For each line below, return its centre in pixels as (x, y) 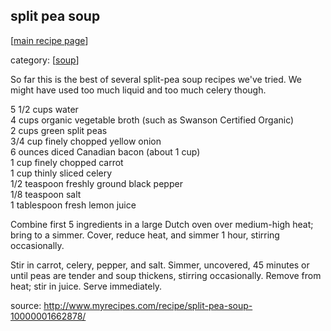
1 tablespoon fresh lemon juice (73, 205)
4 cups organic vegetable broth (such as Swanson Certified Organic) (152, 120)
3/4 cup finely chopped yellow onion (86, 141)
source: (26, 305)
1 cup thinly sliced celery (61, 173)
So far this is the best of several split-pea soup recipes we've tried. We (156, 79)
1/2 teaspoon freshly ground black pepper (96, 183)
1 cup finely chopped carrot (67, 162)
